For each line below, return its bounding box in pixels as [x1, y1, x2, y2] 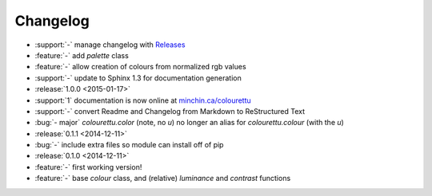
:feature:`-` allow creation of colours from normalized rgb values [34, 62, 247, 72]
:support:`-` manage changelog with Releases [34, 40, 186, 49]
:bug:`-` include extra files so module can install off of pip [34, 140, 224, 150]
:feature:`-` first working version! [34, 162, 142, 171]
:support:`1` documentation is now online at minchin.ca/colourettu [34, 96, 251, 105]
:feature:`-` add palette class [34, 50, 130, 60]
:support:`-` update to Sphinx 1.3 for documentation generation [34, 73, 242, 83]
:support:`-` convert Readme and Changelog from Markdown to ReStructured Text [34, 106, 306, 116]
